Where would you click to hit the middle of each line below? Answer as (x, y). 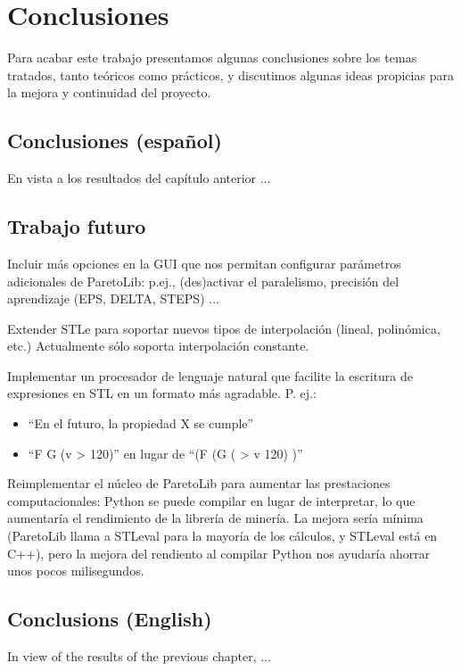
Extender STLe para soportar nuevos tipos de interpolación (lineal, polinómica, (224, 328)
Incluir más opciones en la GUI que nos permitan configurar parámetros (204, 263)
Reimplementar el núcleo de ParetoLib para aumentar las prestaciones (199, 483)
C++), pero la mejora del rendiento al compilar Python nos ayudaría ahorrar (219, 553)
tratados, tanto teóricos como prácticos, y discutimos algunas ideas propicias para (230, 75)
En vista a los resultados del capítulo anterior (132, 178)
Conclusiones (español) (115, 141)
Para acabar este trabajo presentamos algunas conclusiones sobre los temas (212, 58)
